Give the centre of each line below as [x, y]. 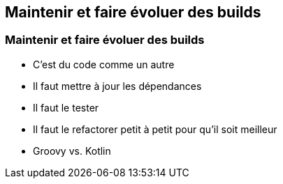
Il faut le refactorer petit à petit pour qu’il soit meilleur [155, 129]
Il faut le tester [66, 107]
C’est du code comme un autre [104, 64]
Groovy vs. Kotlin [72, 151]
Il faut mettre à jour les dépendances [117, 86]
